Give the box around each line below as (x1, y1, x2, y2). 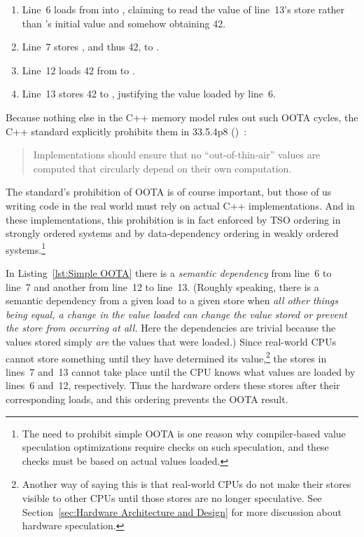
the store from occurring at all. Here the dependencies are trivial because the (6, 320, 336, 335)
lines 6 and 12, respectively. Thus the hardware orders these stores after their (6, 378, 340, 393)
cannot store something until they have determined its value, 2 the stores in (6, 348, 327, 365)
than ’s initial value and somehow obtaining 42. (22, 15, 226, 30)
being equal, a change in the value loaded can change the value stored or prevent (6, 306, 347, 321)
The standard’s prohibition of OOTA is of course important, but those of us (6, 184, 332, 199)
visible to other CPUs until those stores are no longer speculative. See (22, 490, 322, 505)
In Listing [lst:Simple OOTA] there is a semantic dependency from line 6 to (6, 265, 332, 280)
